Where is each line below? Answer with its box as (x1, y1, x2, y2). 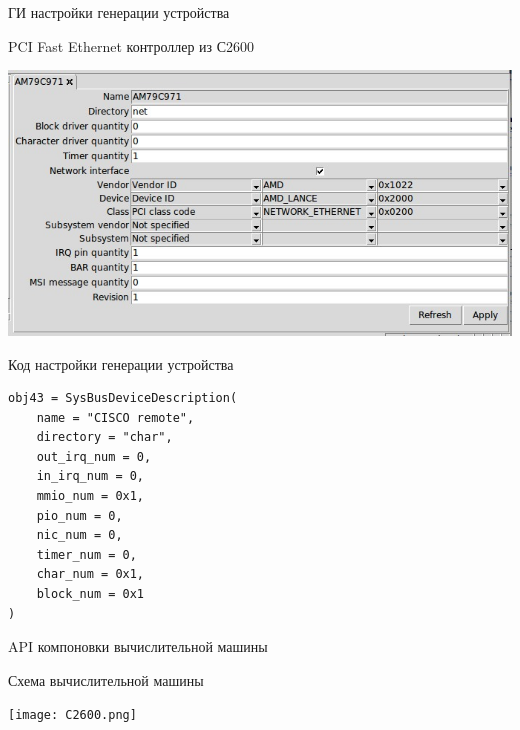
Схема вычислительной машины (8, 669, 204, 690)
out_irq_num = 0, (36, 449, 152, 464)
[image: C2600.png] (8, 708, 137, 723)
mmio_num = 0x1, (36, 489, 145, 504)
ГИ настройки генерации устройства (8, 2, 230, 22)
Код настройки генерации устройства (8, 353, 234, 374)
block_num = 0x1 (36, 587, 145, 602)
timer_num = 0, (36, 547, 137, 562)
